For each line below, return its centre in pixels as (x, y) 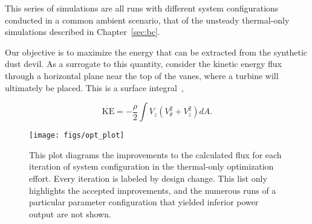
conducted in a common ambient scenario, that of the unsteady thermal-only (147, 20)
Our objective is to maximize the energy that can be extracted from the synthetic (156, 52)
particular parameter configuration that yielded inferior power (144, 202)
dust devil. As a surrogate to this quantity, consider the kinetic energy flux (143, 64)
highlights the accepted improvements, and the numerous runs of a (153, 190)
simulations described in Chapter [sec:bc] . (83, 32)
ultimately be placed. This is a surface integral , (94, 87)
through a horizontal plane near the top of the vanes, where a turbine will (142, 75)
